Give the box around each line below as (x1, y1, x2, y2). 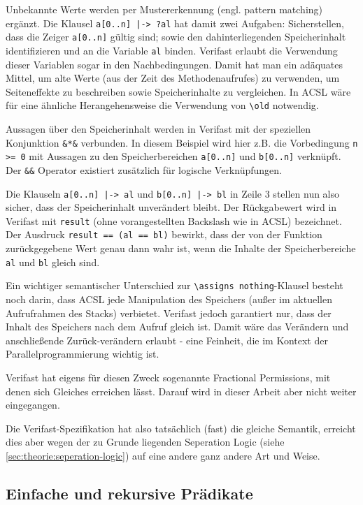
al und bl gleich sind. (6, 254, 100, 269)
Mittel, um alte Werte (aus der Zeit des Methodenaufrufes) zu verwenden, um (6, 71, 340, 85)
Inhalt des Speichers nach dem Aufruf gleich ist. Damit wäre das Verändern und (6, 319, 349, 334)
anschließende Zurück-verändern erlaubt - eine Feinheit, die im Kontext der (6, 332, 328, 347)
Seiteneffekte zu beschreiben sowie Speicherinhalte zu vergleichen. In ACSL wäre (6, 84, 351, 98)
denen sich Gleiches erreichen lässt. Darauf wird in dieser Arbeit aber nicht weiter (6, 383, 357, 398)
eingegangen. (6, 397, 60, 412)
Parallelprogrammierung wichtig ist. (6, 346, 159, 361)
